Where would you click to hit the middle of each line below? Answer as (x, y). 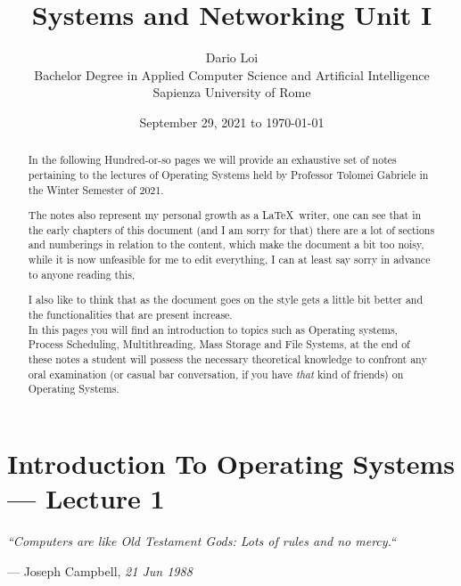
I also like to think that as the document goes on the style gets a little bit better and (226, 300)
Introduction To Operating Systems (231, 463)
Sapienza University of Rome (232, 92)
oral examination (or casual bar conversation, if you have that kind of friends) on (216, 374)
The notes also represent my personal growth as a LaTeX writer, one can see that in (225, 215)
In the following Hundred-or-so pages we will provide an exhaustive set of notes (212, 160)
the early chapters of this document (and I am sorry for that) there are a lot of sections (231, 229)
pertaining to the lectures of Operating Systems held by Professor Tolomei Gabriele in (228, 174)
